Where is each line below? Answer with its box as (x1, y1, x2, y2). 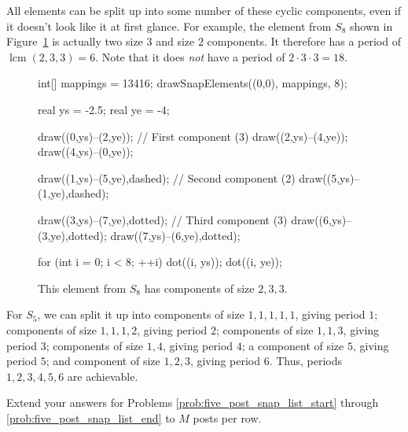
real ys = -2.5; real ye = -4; (38, 101, 170, 117)
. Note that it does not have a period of (95, 48, 285, 65)
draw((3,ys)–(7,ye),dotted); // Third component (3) (38, 211, 288, 227)
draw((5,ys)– (299, 169, 360, 186)
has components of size (144, 279, 255, 296)
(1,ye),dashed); (38, 185, 109, 201)
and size (156, 33, 195, 50)
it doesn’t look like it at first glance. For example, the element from (6, 17, 332, 34)
